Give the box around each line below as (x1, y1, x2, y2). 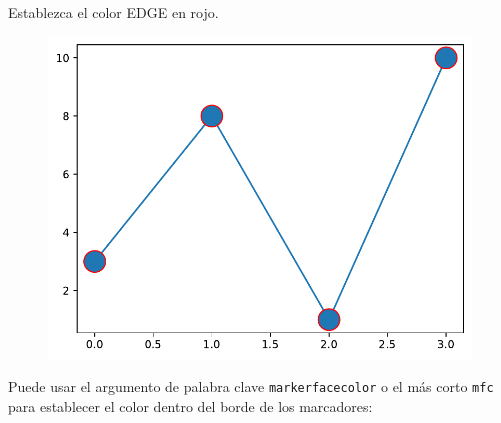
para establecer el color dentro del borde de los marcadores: (8, 396, 373, 416)
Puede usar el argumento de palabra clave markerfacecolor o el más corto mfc (8, 376, 494, 397)
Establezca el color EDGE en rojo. (8, 2, 219, 22)
